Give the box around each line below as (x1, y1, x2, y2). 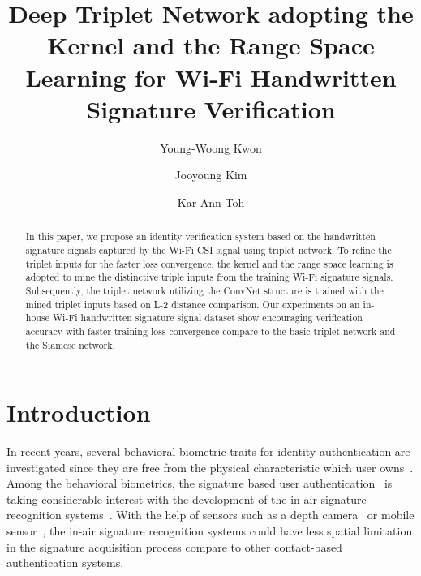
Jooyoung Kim (174, 166, 247, 183)
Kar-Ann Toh (177, 193, 245, 210)
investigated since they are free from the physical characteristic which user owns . (6, 458, 414, 475)
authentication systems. (6, 554, 124, 571)
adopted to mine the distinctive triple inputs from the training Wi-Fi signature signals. (25, 270, 393, 284)
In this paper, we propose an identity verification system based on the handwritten (25, 230, 376, 243)
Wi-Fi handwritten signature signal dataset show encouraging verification (52, 311, 363, 325)
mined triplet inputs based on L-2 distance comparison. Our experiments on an (25, 297, 360, 311)
